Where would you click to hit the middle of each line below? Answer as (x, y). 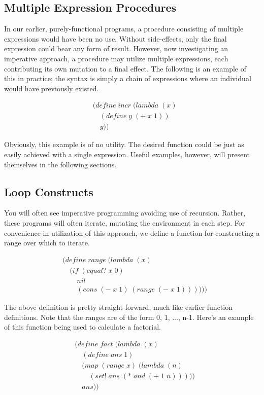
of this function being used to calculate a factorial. (82, 327)
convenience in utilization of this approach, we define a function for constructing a (132, 232)
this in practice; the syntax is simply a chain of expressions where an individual (128, 78)
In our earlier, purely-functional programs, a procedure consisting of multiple (124, 29)
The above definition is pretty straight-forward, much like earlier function (118, 307)
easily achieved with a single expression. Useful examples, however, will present (127, 154)
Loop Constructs (49, 191)
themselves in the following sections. (60, 164)
